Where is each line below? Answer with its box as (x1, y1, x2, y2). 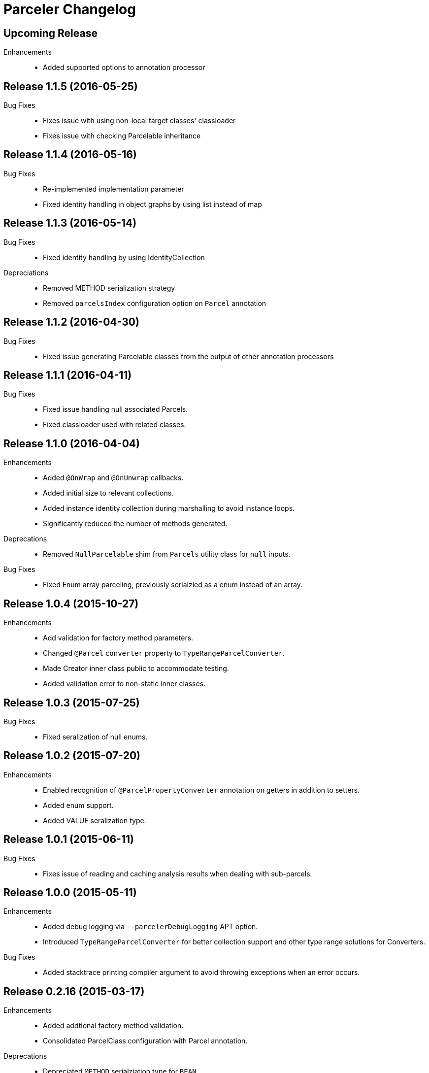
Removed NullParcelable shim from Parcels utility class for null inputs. (43, 550, 291, 559)
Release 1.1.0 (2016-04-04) (3, 437, 140, 450)
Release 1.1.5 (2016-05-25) (3, 80, 138, 93)
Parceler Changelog (3, 1, 136, 18)
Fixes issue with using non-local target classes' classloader (43, 116, 236, 125)
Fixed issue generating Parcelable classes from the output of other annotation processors (43, 352, 334, 361)
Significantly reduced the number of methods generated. (43, 519, 228, 528)
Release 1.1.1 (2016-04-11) (3, 369, 132, 381)
